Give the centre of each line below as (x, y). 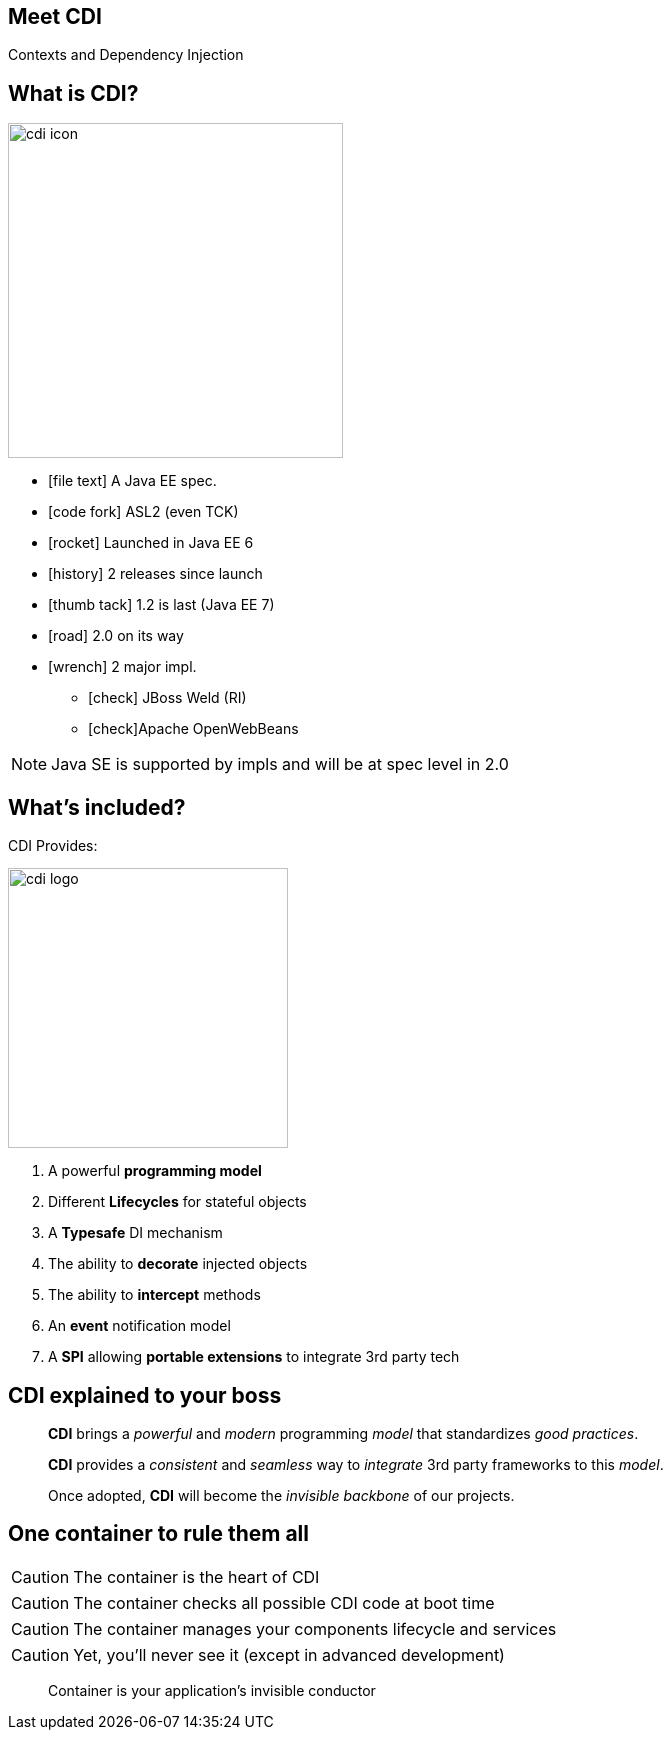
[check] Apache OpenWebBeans (193, 729)
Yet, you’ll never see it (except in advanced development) (289, 1654)
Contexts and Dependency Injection (126, 55)
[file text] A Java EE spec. (132, 481)
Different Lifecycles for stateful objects (177, 1202)
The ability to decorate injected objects (178, 1264)
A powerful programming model (155, 1171)
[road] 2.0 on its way (116, 636)
